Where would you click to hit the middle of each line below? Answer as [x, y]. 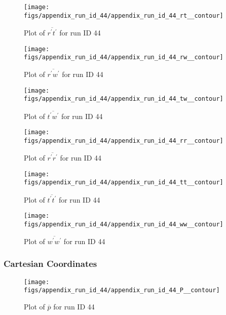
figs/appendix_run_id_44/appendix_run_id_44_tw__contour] [124, 99]
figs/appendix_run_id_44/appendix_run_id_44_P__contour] [122, 290]
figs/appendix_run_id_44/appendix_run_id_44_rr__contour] [124, 141]
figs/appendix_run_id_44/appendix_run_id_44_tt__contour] [124, 183]
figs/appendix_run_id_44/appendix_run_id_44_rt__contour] [124, 15]
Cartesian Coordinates [50, 264]
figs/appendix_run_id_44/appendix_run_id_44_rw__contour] [124, 57]
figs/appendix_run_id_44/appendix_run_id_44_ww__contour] [124, 224]
